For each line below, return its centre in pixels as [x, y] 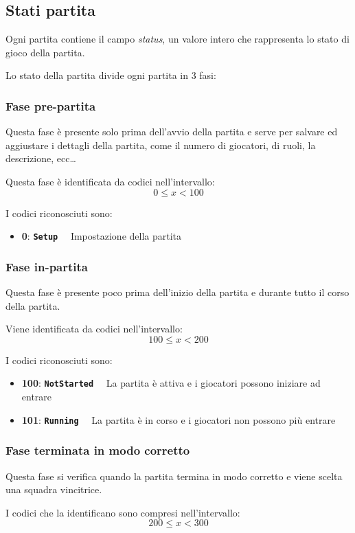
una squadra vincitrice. [54, 489]
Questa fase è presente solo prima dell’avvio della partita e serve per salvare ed [172, 132]
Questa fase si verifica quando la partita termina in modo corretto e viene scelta [174, 476]
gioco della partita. [45, 52]
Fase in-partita [47, 266]
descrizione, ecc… [41, 158]
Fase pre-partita [51, 105]
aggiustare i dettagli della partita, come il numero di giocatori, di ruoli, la [161, 145]
